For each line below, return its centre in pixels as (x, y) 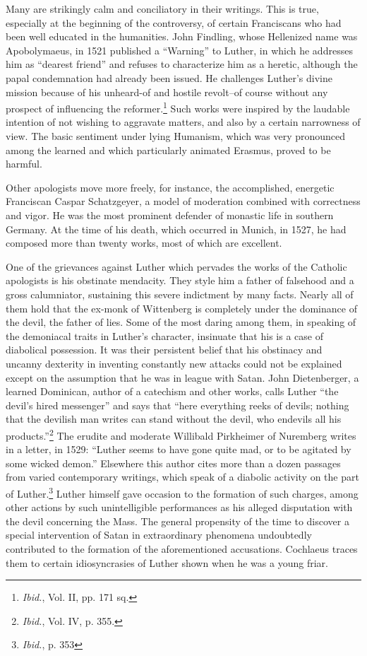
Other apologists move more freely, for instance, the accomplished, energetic (170, 187)
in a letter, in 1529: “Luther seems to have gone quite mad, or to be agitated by (179, 449)
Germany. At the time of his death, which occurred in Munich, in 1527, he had (176, 229)
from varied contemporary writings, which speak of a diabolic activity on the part (182, 477)
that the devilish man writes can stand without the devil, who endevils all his (174, 419)
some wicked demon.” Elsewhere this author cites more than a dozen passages (173, 463)
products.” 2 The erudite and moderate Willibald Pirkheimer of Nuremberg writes (181, 434)
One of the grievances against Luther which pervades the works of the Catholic (176, 266)
